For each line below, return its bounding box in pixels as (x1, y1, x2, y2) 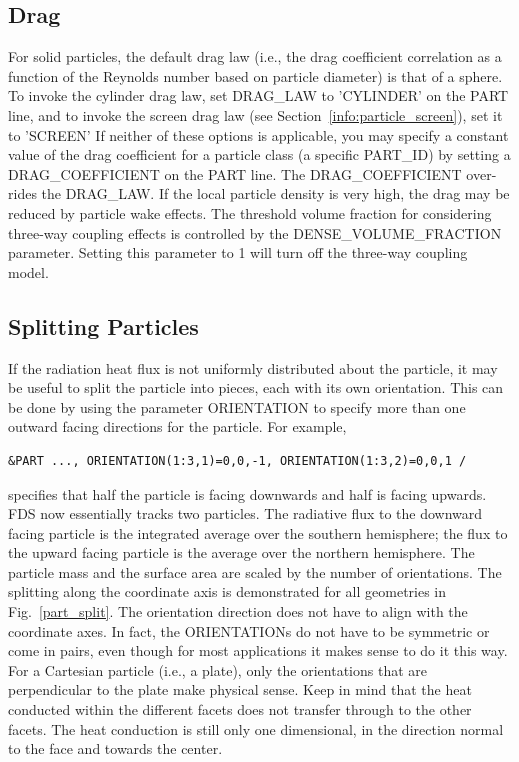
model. (8, 261, 49, 282)
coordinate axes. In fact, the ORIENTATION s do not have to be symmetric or (8, 620, 490, 641)
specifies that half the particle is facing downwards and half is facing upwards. (8, 483, 487, 504)
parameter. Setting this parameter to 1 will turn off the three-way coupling (8, 242, 468, 263)
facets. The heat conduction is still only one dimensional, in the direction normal (8, 718, 504, 739)
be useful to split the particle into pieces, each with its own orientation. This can (8, 377, 504, 398)
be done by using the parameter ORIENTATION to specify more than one (8, 396, 466, 417)
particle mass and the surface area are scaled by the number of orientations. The (8, 561, 502, 582)
